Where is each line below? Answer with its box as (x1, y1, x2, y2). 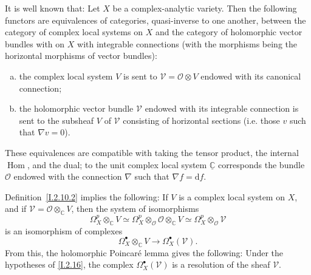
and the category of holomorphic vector (155, 25, 302, 38)
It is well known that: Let (5, 2, 100, 14)
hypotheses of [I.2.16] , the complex (5, 258, 134, 271)
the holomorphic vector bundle (19, 102, 134, 115)
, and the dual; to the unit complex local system (27, 158, 207, 171)
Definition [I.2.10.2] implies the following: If (5, 190, 168, 203)
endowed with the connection (13, 170, 122, 183)
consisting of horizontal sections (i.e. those (123, 114, 280, 126)
